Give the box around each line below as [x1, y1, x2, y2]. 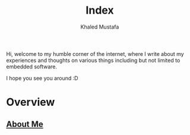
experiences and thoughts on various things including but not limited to [6, 56, 180, 64]
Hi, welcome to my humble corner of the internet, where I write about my [6, 50, 184, 57]
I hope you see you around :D [6, 74, 78, 81]
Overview [6, 96, 55, 109]
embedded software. [6, 63, 58, 70]
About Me [6, 119, 43, 129]
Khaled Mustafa [80, 23, 119, 30]
